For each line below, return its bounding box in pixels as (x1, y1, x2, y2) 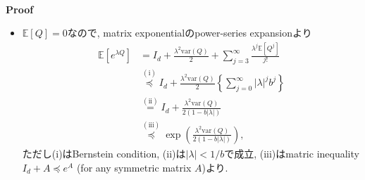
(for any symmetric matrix (76, 160, 192, 174)
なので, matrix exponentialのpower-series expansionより (67, 25, 312, 40)
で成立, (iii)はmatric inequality (224, 146, 359, 160)
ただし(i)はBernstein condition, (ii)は (22, 146, 186, 160)
